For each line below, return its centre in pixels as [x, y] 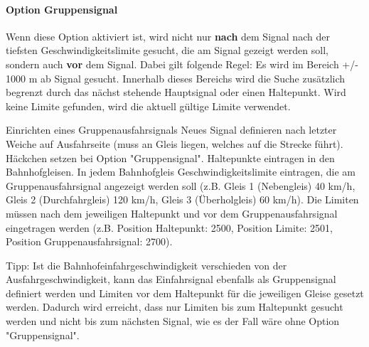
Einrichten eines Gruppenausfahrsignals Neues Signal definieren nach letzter [171, 130]
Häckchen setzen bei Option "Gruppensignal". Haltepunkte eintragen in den [170, 158]
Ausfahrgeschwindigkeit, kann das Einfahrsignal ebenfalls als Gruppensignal [171, 279]
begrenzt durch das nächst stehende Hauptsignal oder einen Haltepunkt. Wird [176, 92]
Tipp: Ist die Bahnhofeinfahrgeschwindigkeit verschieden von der [146, 265]
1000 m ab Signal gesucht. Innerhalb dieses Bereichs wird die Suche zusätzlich [176, 78]
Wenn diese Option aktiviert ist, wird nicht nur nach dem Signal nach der [168, 36]
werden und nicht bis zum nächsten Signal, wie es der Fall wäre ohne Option [173, 321]
